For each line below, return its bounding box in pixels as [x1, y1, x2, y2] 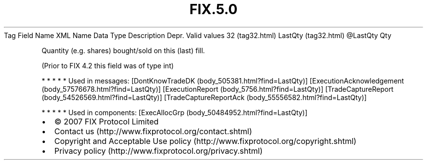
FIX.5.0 [189, 1, 238, 18]
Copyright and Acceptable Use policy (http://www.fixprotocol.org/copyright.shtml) [54, 136, 357, 146]
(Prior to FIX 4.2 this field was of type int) [41, 61, 174, 70]
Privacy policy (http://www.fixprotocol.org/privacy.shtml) [54, 145, 263, 156]
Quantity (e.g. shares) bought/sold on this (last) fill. [41, 46, 205, 55]
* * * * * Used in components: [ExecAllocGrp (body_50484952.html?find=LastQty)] [41, 108, 308, 117]
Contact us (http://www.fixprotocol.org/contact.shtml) [54, 126, 252, 136]
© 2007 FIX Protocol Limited [54, 116, 159, 126]
